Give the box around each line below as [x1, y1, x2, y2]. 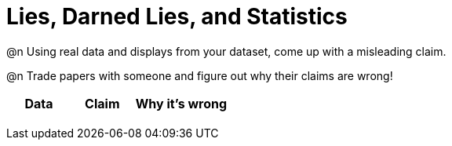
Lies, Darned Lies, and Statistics [6, 3, 348, 30]
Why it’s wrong [135, 95, 228, 111]
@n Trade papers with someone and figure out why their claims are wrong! [6, 68, 393, 82]
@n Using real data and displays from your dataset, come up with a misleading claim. [6, 44, 447, 58]
